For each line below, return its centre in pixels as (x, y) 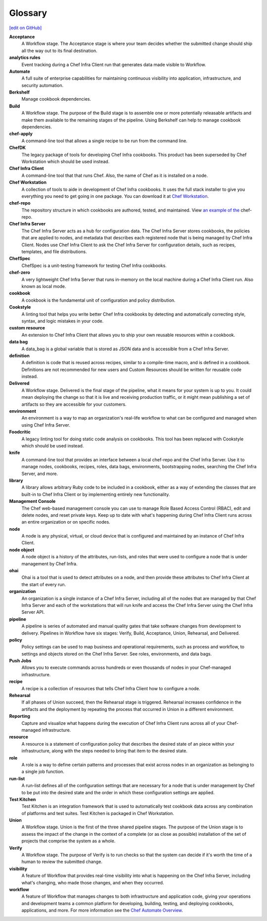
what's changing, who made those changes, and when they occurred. (93, 882)
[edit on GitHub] (25, 28)
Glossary (28, 13)
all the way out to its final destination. (59, 51)
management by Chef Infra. (49, 564)
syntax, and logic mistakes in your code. (63, 321)
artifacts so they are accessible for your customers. (74, 404)
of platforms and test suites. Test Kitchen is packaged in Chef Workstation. (98, 813)
